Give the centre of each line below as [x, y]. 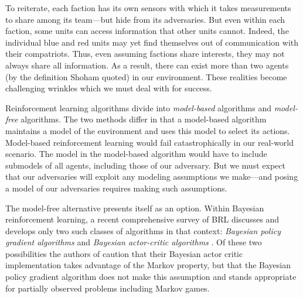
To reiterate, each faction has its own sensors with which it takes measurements [148, 8]
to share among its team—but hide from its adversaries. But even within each [145, 19]
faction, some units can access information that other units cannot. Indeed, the [147, 31]
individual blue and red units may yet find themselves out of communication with [152, 42]
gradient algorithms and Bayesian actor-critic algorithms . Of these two [134, 242]
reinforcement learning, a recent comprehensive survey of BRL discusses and [142, 219]
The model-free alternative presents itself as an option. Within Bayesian [135, 208]
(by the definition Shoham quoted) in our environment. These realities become [146, 76]
